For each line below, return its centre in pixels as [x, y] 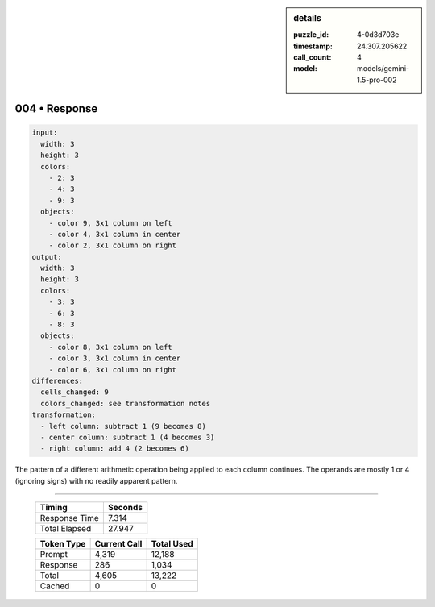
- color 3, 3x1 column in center [115, 358]
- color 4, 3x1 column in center [115, 234]
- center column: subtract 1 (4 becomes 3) [128, 437]
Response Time [70, 518]
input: [45, 133]
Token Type [63, 544]
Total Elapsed [66, 529]
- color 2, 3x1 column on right [113, 245]
